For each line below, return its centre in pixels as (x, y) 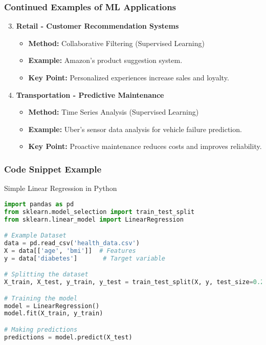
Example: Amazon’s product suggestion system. (105, 60)
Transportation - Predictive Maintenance (90, 94)
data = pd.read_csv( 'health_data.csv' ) (72, 243)
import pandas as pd (39, 204)
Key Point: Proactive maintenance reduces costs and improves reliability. (145, 146)
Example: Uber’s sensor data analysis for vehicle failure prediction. (135, 129)
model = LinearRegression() (52, 306)
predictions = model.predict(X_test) (68, 337)
